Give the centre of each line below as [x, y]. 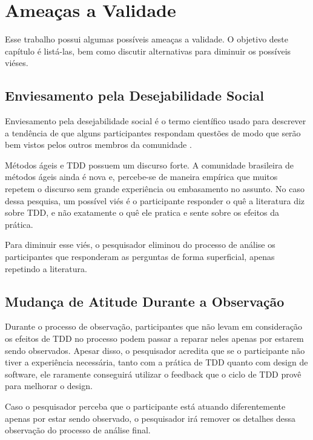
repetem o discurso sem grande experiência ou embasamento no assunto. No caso [155, 189]
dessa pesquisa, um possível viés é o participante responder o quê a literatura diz [155, 200]
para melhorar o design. [49, 386]
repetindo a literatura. [46, 268]
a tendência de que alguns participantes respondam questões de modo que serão [153, 132]
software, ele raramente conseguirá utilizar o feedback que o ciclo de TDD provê [153, 374]
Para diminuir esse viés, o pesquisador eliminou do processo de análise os [140, 245]
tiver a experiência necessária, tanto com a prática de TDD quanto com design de [156, 362]
